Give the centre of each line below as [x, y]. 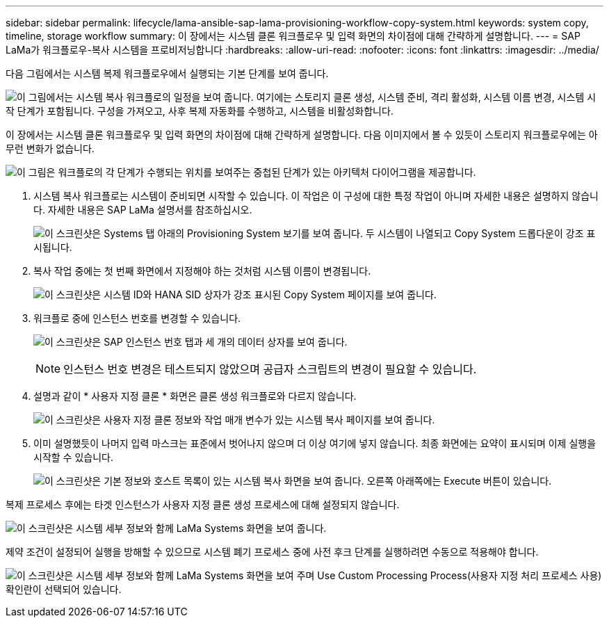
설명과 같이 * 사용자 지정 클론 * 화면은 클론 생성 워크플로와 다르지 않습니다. [195, 396]
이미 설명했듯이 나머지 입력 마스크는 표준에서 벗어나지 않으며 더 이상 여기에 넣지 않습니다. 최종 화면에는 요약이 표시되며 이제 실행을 [315, 443]
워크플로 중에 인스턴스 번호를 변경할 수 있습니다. [137, 318]
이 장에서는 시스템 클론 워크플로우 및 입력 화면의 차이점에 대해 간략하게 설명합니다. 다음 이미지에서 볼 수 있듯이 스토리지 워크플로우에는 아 [302, 135]
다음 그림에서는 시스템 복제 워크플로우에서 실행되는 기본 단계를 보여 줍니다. [167, 73]
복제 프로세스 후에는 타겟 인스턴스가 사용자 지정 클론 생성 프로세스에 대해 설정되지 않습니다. [203, 504]
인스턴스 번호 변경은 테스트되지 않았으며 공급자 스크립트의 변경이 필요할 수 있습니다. [270, 369]
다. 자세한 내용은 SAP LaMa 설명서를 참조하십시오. [143, 210]
